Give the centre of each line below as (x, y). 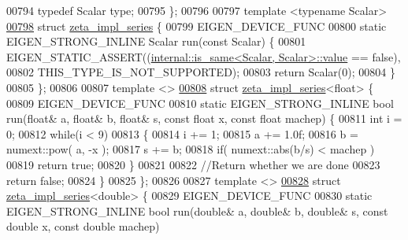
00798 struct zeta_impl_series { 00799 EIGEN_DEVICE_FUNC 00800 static (197, 26)
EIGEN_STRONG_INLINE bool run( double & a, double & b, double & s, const (197, 210)
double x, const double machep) (83, 226)
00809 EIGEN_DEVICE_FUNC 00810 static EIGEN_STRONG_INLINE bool (200, 103)
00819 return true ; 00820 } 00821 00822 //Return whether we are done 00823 (193, 164)
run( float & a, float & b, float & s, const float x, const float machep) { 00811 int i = (204, 118)
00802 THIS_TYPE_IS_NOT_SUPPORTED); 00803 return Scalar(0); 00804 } (201, 72)
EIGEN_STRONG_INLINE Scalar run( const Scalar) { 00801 (156, 41)
